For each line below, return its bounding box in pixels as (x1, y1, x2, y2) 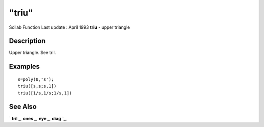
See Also (9, 103, 37, 111)
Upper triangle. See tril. (9, 50, 56, 55)
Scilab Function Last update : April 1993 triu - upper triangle (9, 24, 130, 30)
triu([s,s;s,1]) (18, 83, 57, 89)
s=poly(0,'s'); (18, 76, 54, 82)
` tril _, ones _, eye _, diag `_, (9, 115, 67, 121)
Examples (9, 62, 40, 71)
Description (9, 37, 46, 45)
